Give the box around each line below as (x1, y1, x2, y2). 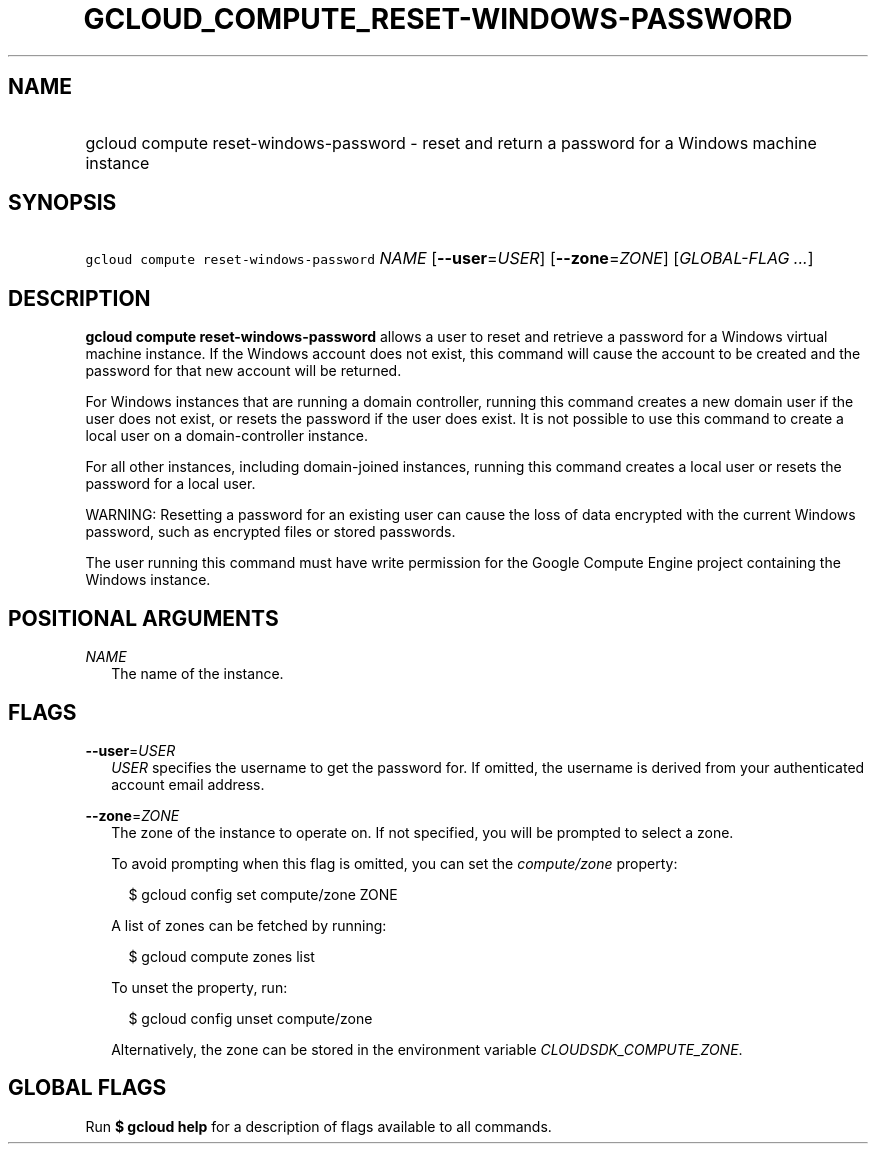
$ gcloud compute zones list (128, 947, 315, 965)
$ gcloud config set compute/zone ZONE (128, 885, 398, 903)
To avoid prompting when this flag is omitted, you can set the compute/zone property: (111, 854, 678, 872)
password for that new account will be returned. (85, 362, 402, 380)
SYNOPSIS (8, 190, 117, 216)
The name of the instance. (111, 665, 284, 683)
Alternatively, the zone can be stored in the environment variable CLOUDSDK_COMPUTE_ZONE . (111, 1040, 743, 1058)
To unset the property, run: (111, 978, 288, 996)
